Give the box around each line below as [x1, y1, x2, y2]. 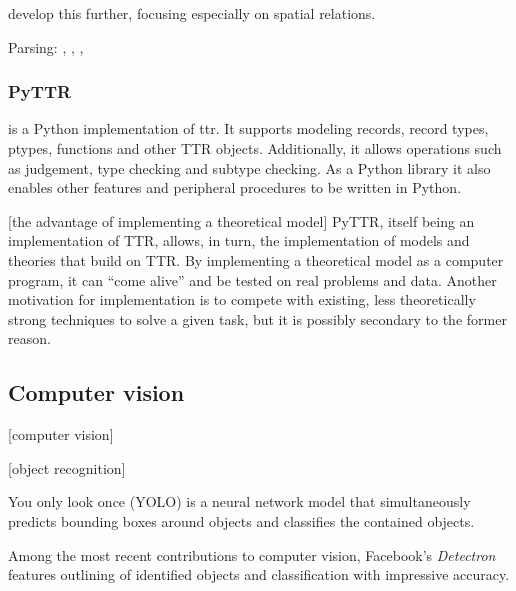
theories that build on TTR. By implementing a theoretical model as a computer [8, 249, 504, 270]
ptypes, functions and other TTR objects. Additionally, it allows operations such [8, 138, 502, 158]
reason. [8, 328, 51, 349]
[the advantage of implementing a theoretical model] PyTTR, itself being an [8, 210, 475, 231]
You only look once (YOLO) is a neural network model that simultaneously [8, 491, 471, 512]
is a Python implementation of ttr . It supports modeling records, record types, [8, 118, 489, 139]
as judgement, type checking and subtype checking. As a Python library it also [8, 157, 491, 178]
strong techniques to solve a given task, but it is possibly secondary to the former [8, 308, 507, 329]
